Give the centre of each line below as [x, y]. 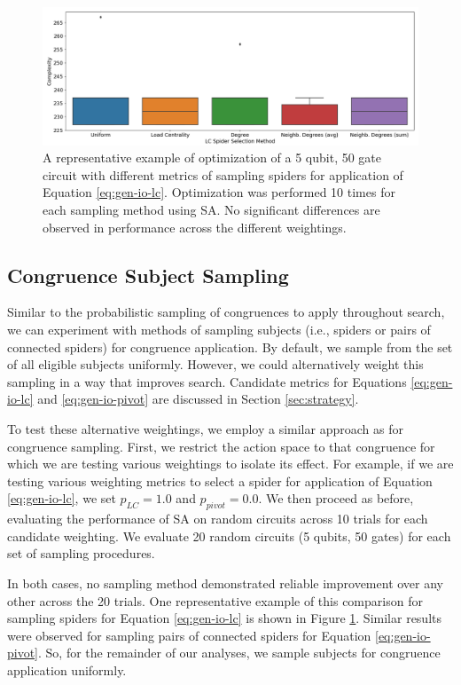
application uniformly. [67, 669]
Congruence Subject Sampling [148, 275]
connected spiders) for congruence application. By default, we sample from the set [230, 346]
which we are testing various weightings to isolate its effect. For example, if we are [230, 464]
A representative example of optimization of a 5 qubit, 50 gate [212, 157]
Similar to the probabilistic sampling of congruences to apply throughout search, [226, 312]
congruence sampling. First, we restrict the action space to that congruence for [221, 446]
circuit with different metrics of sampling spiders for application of [223, 174]
